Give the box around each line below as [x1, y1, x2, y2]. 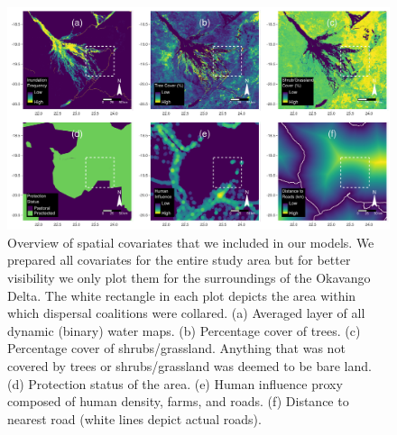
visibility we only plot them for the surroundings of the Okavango [7, 267, 371, 286]
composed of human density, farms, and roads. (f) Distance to [7, 392, 349, 411]
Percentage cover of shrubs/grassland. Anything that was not [7, 339, 346, 358]
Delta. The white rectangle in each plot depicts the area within [7, 285, 356, 304]
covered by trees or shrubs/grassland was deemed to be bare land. [7, 356, 372, 375]
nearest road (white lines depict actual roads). [7, 409, 262, 428]
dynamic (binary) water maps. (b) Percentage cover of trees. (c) [7, 321, 361, 340]
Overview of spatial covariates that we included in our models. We [7, 232, 374, 251]
